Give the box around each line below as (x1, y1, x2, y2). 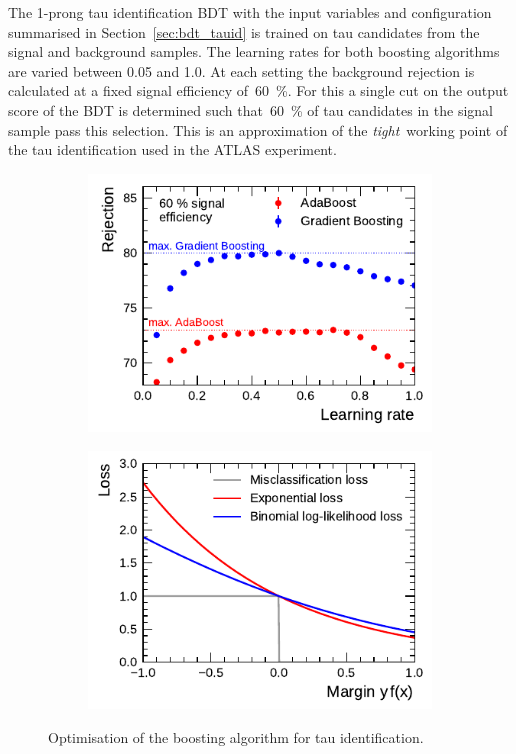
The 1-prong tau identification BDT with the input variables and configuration (8, 2, 492, 22)
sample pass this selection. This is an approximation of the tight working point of (8, 119, 508, 140)
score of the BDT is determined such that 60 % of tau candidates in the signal (8, 99, 493, 120)
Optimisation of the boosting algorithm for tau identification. (48, 726, 424, 747)
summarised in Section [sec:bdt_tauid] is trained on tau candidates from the (8, 21, 480, 42)
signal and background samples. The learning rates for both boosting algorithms (8, 41, 500, 62)
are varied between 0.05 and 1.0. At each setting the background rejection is (8, 60, 475, 81)
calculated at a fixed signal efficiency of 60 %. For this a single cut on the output (8, 80, 509, 101)
